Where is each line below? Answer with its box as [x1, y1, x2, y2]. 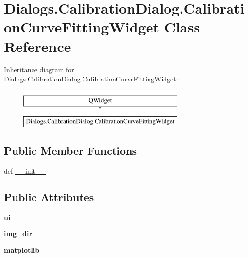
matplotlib [4, 245, 40, 255]
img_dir [4, 228, 33, 239]
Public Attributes [4, 190, 94, 205]
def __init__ [4, 166, 46, 176]
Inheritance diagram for [4, 64, 74, 74]
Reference [4, 36, 71, 56]
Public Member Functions [4, 143, 137, 158]
